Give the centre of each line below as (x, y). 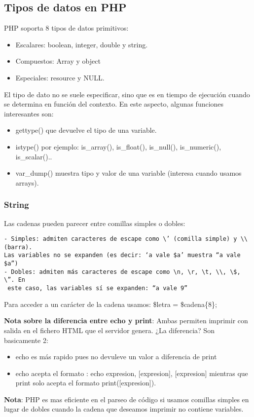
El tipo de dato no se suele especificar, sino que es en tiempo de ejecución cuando (127, 94)
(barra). (18, 247)
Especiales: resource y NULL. (60, 77)
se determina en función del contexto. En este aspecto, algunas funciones (114, 104)
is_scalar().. (34, 156)
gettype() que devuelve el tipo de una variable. (86, 130)
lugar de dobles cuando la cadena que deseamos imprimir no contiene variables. (124, 409)
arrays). (27, 182)
